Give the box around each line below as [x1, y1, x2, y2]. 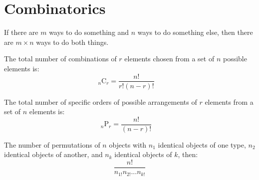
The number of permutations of [4, 139, 100, 150]
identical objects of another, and [4, 149, 103, 160]
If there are [4, 27, 38, 37]
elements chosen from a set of [124, 53, 215, 64]
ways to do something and [49, 27, 129, 37]
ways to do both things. [36, 36, 109, 47]
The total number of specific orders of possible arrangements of [4, 96, 197, 107]
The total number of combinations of [4, 53, 117, 64]
